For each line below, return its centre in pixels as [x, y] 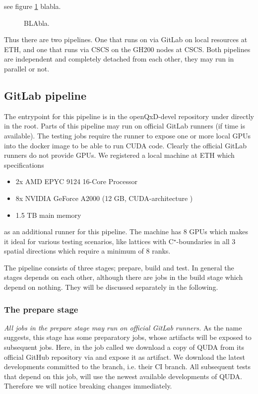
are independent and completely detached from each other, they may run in [119, 59]
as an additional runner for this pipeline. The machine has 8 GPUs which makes [126, 231]
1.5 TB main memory [48, 215]
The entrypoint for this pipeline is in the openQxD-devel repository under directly [129, 116]
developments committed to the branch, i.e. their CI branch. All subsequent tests [128, 366]
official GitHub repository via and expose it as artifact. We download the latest [125, 357]
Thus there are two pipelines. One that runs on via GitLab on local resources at [126, 39]
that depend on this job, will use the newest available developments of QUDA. [123, 376]
